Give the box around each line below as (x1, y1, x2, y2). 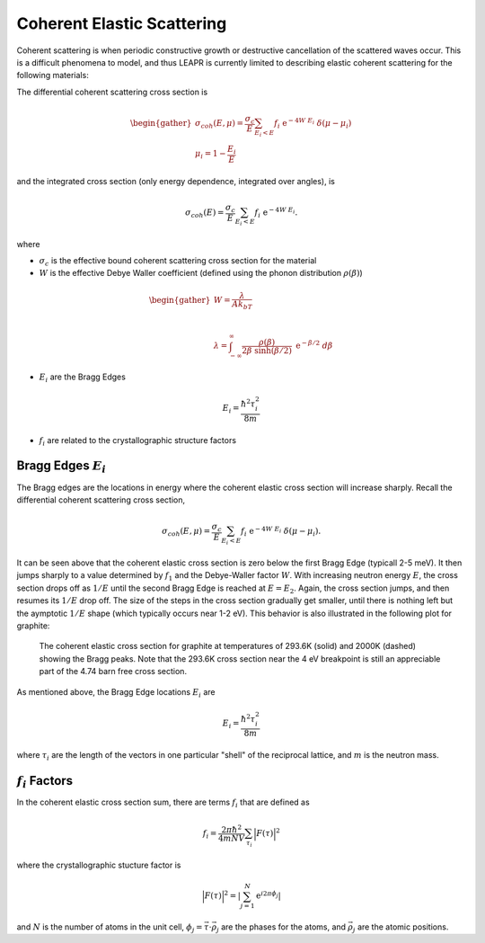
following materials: (16, 70, 89, 81)
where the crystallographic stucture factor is (16, 859, 181, 871)
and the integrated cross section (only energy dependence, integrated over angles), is (16, 175, 336, 186)
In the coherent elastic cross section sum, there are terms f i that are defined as (16, 796, 310, 809)
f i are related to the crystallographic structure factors (39, 434, 237, 448)
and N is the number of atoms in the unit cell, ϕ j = (16, 921, 203, 934)
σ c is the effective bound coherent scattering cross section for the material (39, 255, 317, 268)
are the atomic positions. (357, 921, 449, 932)
